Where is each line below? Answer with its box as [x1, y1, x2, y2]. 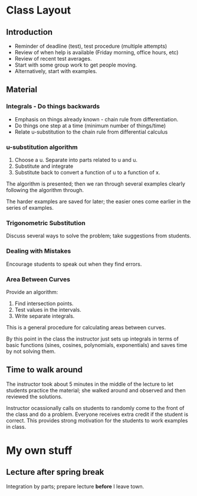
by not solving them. [6, 348, 56, 355]
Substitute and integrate [14, 163, 74, 170]
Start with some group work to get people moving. [14, 61, 137, 68]
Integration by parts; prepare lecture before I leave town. [6, 482, 145, 490]
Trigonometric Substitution [6, 219, 86, 227]
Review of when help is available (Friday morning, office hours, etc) [14, 49, 179, 56]
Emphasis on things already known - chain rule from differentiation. [14, 115, 179, 123]
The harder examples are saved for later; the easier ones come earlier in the [6, 198, 191, 205]
